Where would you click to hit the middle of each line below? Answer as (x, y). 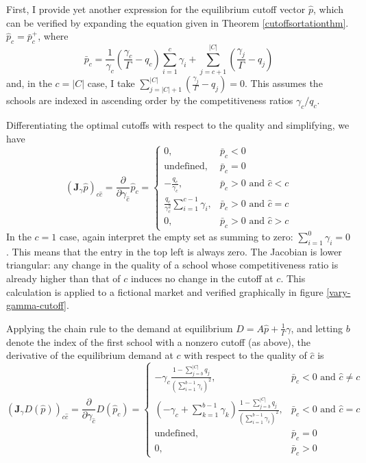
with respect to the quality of (245, 355)
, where (53, 36)
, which (328, 9)
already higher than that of (63, 278)
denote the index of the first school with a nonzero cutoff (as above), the (159, 341)
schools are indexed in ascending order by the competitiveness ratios (150, 100)
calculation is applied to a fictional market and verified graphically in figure (165, 291)
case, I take (111, 83)
